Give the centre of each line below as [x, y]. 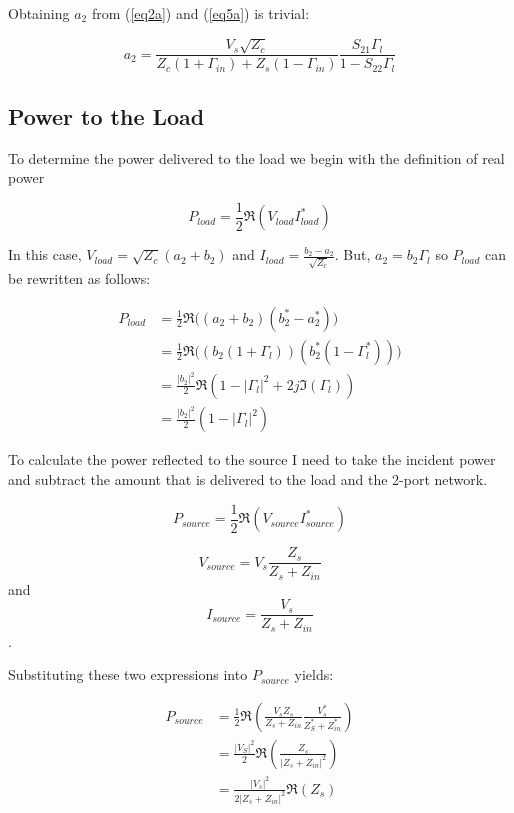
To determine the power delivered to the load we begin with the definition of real [256, 157]
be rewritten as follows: [79, 278]
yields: [314, 674]
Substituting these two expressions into [128, 674]
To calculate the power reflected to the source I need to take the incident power [252, 459]
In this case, [45, 254]
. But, [352, 254]
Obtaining [39, 13]
